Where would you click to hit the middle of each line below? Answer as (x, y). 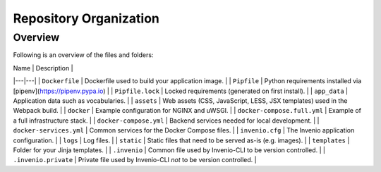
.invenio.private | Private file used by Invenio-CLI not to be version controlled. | (135, 160)
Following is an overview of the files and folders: (83, 55)
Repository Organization (86, 18)
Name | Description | (43, 68)
